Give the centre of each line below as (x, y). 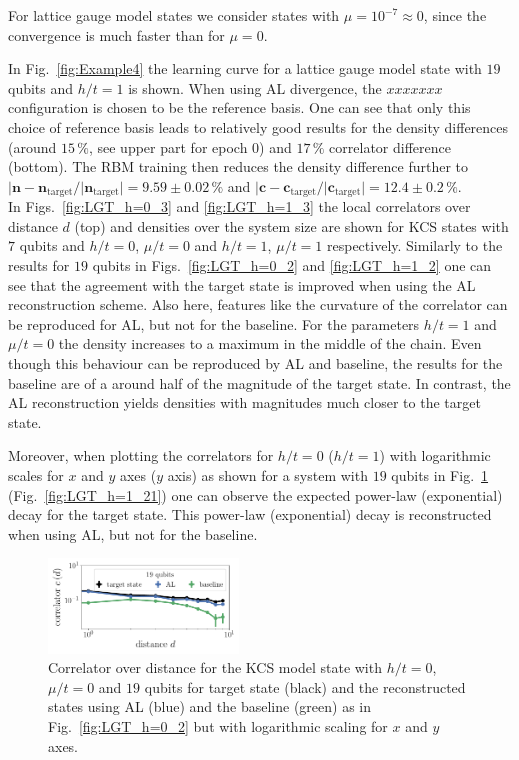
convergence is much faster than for (116, 34)
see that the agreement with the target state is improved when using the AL (242, 284)
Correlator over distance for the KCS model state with (215, 667)
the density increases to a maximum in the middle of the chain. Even (270, 343)
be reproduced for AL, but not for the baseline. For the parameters (214, 323)
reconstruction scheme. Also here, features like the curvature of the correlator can (258, 304)
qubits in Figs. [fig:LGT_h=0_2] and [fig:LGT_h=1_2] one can (292, 264)
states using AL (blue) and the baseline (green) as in (209, 706)
